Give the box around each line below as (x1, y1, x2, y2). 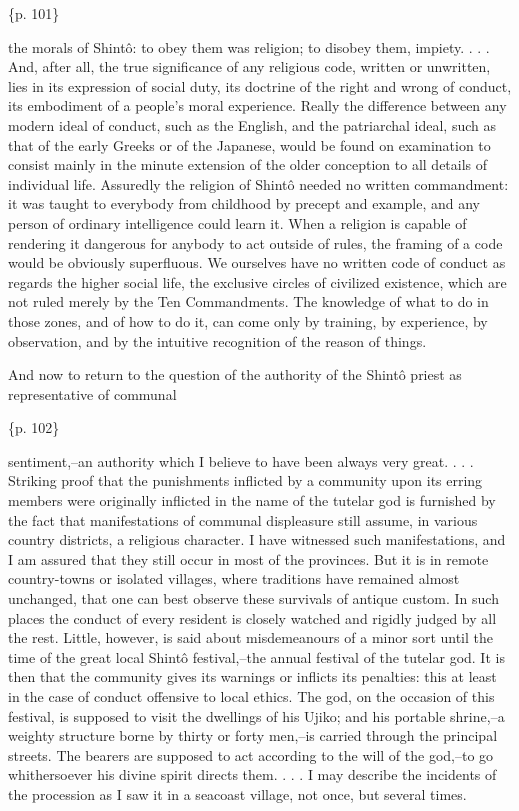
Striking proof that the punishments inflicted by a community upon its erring (8, 470, 483, 491)
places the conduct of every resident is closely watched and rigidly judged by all (8, 607, 497, 628)
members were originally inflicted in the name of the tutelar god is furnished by (8, 490, 496, 511)
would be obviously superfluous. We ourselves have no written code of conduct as (8, 252, 506, 273)
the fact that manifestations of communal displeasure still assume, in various (8, 509, 478, 530)
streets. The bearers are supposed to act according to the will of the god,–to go (8, 744, 494, 765)
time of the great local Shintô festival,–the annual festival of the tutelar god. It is (8, 646, 505, 667)
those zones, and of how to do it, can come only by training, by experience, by (8, 310, 488, 331)
